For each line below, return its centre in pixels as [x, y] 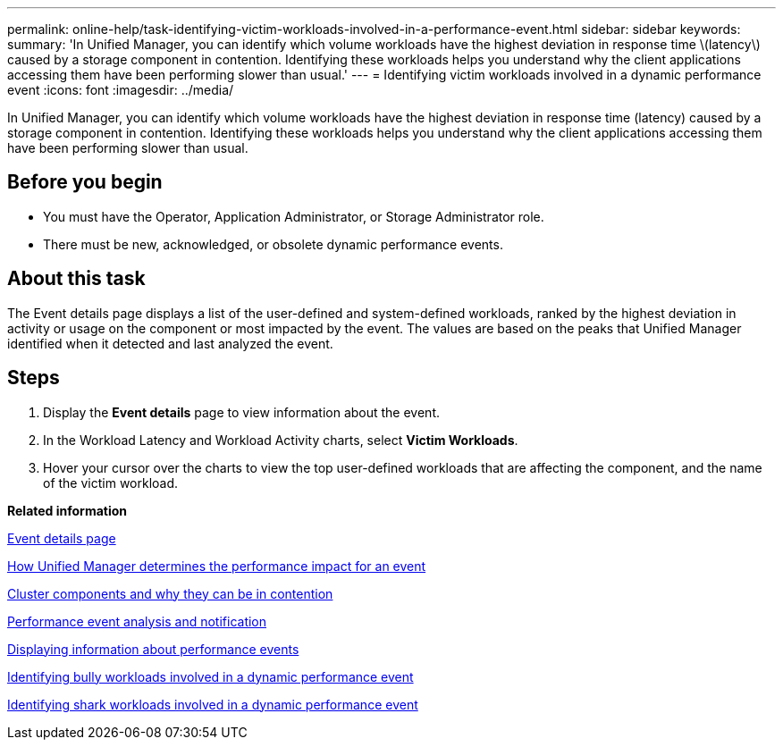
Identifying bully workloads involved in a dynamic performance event [210, 676]
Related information [67, 510]
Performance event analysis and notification [137, 621]
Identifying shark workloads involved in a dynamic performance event [213, 704]
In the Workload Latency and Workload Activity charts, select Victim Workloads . [281, 440]
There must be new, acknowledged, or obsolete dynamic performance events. [273, 244]
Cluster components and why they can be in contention [170, 593]
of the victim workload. [111, 483]
